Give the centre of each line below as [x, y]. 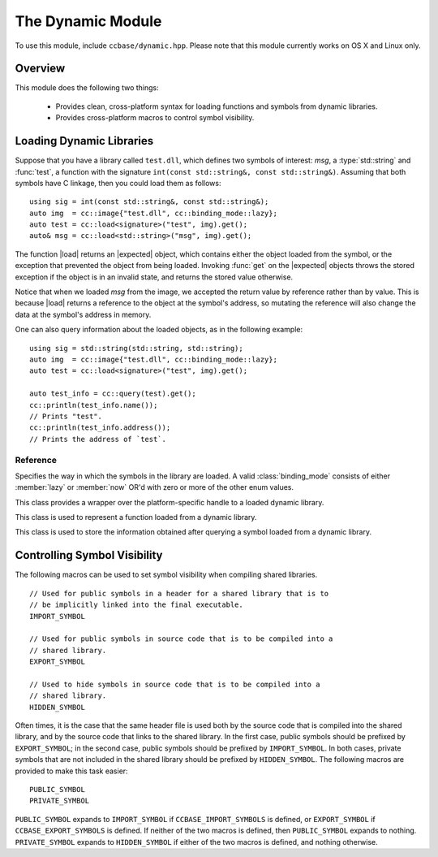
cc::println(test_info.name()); [94, 405]
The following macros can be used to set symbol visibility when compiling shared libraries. [166, 575]
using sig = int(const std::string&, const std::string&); [149, 202]
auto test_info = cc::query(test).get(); [113, 394]
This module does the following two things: [87, 88]
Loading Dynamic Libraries [84, 141]
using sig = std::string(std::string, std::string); [136, 348]
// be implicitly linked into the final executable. [136, 605]
